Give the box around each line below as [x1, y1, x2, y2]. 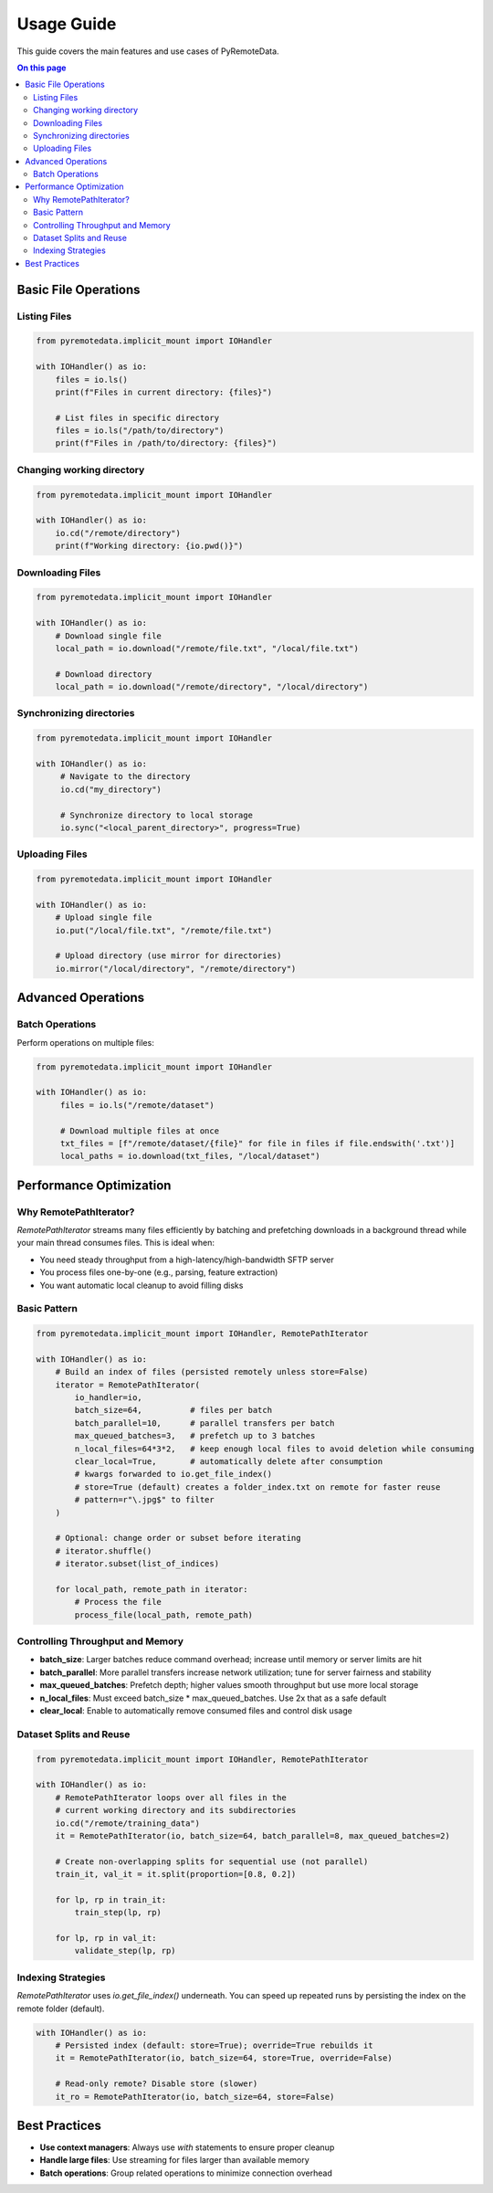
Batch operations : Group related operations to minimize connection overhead [39, 2167, 332, 2178]
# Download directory [55, 669, 152, 680]
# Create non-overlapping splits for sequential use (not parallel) [55, 1856, 369, 1867]
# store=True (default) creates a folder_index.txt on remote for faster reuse [74, 1481, 441, 1492]
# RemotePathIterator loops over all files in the [55, 1792, 287, 1803]
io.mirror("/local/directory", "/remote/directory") [55, 964, 297, 974]
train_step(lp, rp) [74, 1907, 162, 1918]
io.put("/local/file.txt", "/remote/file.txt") [55, 925, 273, 935]
